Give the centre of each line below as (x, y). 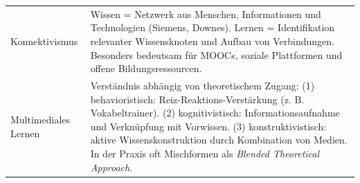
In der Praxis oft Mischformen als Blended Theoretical (205, 153)
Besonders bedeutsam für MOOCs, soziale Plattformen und (216, 54)
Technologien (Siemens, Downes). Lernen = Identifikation (213, 27)
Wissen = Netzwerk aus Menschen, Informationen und (206, 14)
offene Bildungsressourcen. (146, 68)
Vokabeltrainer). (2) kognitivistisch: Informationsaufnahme (215, 113)
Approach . (111, 167)
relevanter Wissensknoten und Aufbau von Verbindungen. (212, 41)
